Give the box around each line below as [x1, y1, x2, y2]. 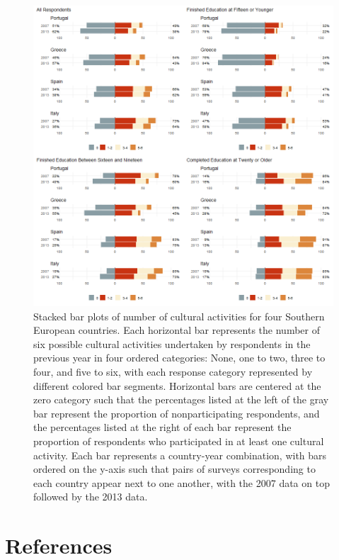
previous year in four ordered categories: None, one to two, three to [33, 350, 326, 365]
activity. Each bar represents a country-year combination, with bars [33, 447, 327, 462]
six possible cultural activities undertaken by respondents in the [33, 336, 311, 351]
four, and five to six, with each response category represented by [33, 364, 313, 379]
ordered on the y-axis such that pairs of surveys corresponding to [33, 461, 316, 476]
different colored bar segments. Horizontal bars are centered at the [33, 378, 321, 393]
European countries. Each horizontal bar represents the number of [33, 323, 320, 337]
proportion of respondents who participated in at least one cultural [33, 433, 324, 448]
